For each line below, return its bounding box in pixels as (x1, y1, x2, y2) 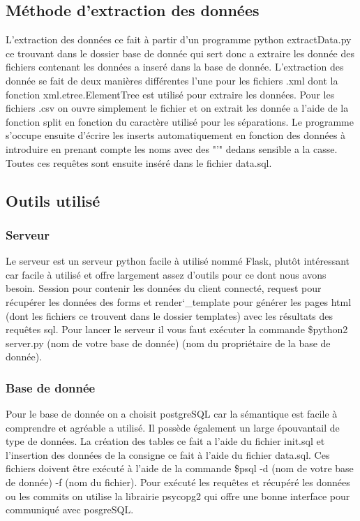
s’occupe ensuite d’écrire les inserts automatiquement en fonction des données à (6, 128, 346, 142)
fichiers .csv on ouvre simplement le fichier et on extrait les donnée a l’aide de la (6, 101, 349, 115)
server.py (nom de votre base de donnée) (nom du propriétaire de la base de (6, 335, 331, 350)
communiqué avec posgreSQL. (6, 502, 134, 517)
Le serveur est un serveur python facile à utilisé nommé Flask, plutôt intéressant (6, 254, 350, 268)
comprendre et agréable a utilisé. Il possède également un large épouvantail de (6, 420, 340, 434)
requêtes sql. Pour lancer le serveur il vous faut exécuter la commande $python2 (6, 322, 348, 337)
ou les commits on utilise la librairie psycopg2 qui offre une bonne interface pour (6, 488, 350, 503)
